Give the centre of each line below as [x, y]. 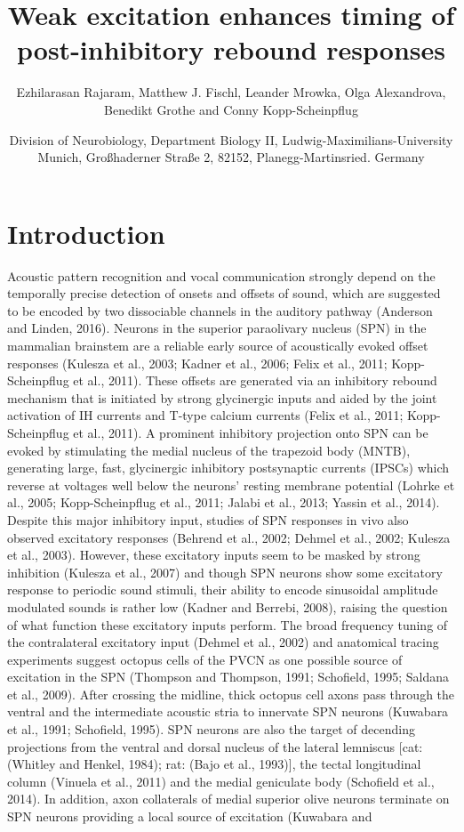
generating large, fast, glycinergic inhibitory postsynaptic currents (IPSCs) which [228, 468]
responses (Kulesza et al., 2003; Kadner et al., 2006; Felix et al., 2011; [197, 363]
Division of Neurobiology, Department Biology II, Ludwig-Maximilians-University [231, 139]
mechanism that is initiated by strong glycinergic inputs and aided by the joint [222, 397]
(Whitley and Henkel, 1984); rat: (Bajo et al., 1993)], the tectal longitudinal [214, 764]
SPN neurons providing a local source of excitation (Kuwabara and [190, 816]
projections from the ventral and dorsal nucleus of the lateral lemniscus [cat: [215, 746]
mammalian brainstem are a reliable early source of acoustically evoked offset [218, 345]
